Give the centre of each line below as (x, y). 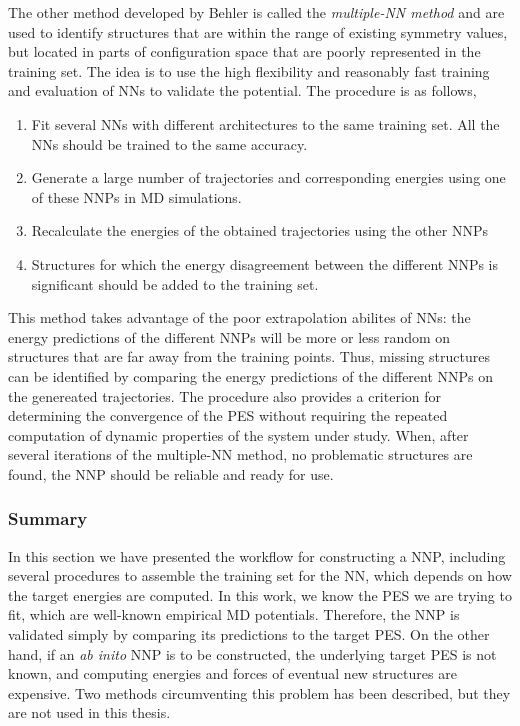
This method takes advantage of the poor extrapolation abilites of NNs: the (239, 317)
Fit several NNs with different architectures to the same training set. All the (265, 123)
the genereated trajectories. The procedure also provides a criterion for (225, 395)
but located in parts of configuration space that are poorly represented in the (244, 51)
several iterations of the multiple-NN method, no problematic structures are (240, 454)
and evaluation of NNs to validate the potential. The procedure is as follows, (242, 90)
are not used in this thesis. (89, 712)
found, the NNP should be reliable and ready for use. (171, 473)
